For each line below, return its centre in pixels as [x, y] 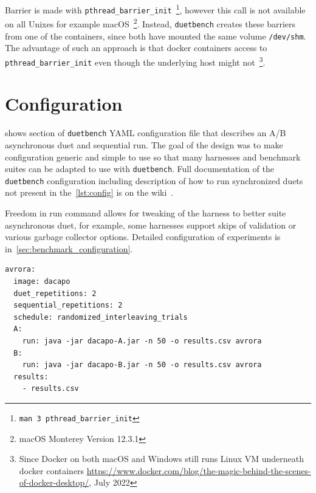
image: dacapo [42, 282]
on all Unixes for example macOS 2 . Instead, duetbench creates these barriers [150, 23]
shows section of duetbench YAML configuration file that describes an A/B [146, 133]
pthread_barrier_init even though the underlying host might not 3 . [135, 61]
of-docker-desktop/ [54, 482]
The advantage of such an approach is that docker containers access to [136, 48]
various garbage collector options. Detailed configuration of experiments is [143, 237]
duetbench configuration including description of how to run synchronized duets [154, 180]
